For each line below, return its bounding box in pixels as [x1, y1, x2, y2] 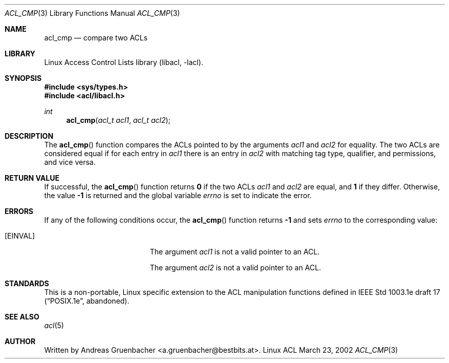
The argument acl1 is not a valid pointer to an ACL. [149, 247, 320, 256]
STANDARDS [5, 279, 49, 288]
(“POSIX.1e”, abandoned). [44, 296, 130, 305]
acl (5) [44, 321, 64, 330]
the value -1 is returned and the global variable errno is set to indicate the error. [44, 191, 312, 200]
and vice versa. [44, 158, 96, 166]
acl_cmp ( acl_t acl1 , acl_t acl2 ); [66, 116, 170, 124]
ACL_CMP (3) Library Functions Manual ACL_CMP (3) [5, 9, 180, 17]
